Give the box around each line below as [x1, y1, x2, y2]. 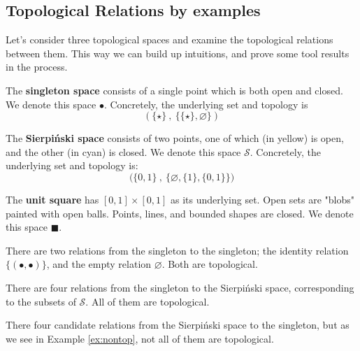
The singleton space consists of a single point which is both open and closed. [6, 83, 343, 97]
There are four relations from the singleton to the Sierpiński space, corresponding [6, 280, 354, 294]
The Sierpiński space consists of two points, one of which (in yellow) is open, [6, 131, 344, 145]
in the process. [6, 59, 68, 74]
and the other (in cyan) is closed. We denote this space [6, 144, 241, 159]
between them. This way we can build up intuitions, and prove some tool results [6, 45, 350, 60]
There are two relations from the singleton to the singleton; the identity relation [6, 243, 349, 257]
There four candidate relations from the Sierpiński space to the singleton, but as [6, 317, 350, 332]
